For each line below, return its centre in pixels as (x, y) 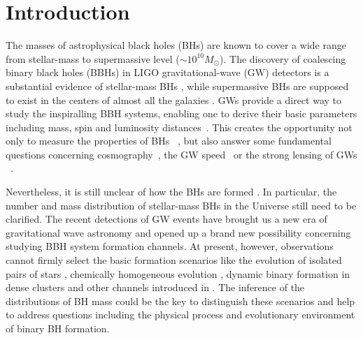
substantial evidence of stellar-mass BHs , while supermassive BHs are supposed (177, 86)
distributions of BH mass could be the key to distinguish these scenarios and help (180, 301)
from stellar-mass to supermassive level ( (93, 58)
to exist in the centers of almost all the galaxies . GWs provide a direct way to (174, 99)
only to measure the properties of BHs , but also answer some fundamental (169, 141)
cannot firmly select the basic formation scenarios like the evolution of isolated (174, 260)
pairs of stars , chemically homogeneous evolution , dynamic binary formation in (178, 273)
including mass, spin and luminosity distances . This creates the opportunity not (179, 127)
